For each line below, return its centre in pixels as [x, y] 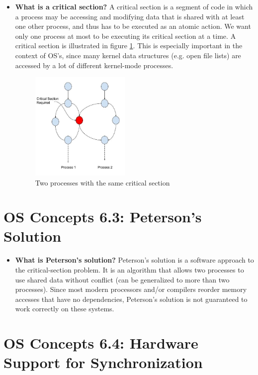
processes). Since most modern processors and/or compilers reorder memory [131, 289]
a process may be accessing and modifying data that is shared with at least [130, 16]
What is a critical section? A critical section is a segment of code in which [134, 6]
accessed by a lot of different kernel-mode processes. [94, 65]
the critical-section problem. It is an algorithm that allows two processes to [129, 270]
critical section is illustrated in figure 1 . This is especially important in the [129, 46]
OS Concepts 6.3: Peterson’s [103, 217]
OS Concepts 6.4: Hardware [101, 343]
